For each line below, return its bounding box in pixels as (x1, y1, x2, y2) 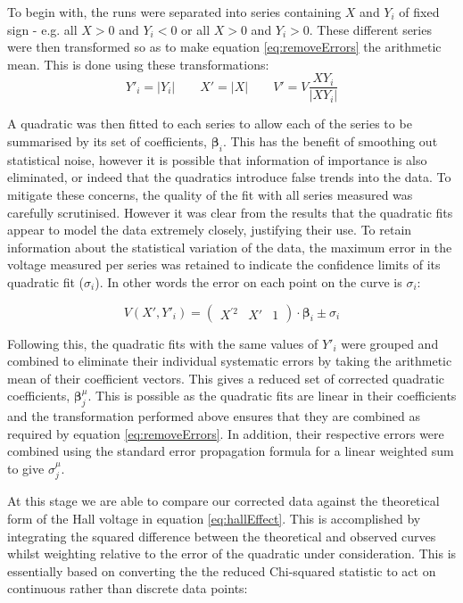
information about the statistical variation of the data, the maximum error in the (7, 237, 452, 256)
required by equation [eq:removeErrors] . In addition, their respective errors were (7, 424, 444, 442)
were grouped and (341, 334, 439, 352)
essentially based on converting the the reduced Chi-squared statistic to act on (7, 561, 436, 580)
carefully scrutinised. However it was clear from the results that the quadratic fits (7, 202, 453, 221)
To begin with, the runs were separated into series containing (7, 3, 342, 21)
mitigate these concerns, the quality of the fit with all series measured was (7, 186, 413, 204)
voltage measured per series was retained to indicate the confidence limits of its (7, 255, 441, 274)
